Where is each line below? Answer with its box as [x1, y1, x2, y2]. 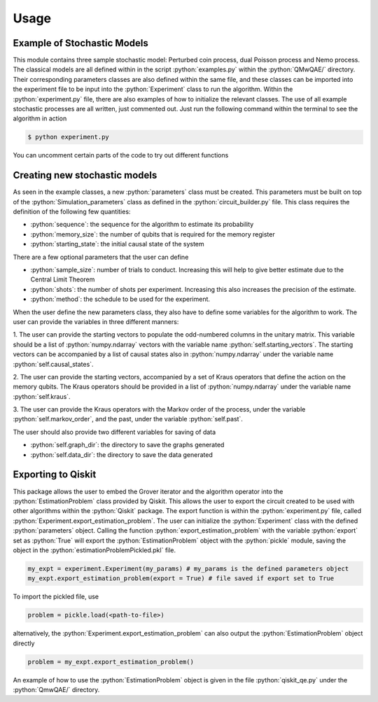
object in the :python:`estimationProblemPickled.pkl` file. [13, 546, 176, 554]
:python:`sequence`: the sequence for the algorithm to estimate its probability [30, 220, 254, 229]
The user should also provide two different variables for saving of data [13, 428, 216, 436]
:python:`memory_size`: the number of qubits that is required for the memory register [30, 230, 276, 238]
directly [13, 639, 35, 647]
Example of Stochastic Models [13, 37, 148, 49]
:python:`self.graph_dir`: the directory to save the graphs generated [30, 441, 225, 449]
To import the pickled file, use [13, 592, 99, 601]
